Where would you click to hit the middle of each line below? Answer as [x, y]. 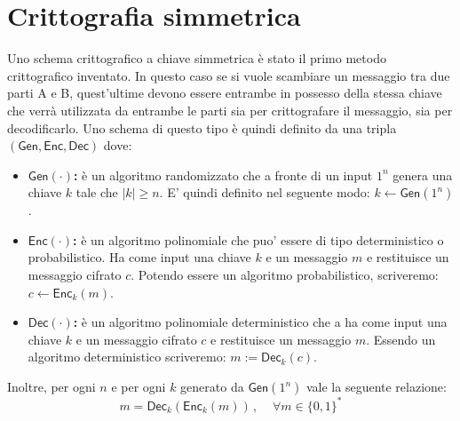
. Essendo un [401, 339]
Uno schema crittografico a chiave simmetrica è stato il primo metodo [197, 58]
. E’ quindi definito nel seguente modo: [265, 192]
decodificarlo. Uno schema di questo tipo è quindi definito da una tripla [202, 127]
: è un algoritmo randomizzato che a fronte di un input [223, 175]
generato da [212, 387]
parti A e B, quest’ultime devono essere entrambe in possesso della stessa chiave [225, 93]
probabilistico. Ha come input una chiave [139, 257]
